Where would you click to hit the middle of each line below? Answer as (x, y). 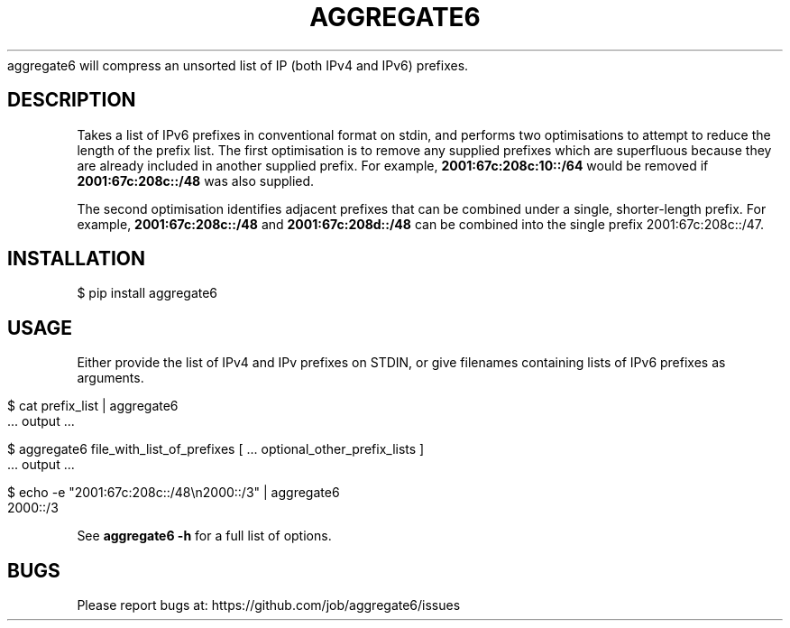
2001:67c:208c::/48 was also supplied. (196, 180)
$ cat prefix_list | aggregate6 (93, 406)
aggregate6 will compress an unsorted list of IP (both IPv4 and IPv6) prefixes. (238, 65)
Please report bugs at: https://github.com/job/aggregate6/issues (269, 605)
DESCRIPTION (72, 100)
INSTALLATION (76, 259)
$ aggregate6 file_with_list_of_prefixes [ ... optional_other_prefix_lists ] (216, 449)
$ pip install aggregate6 (147, 293)
